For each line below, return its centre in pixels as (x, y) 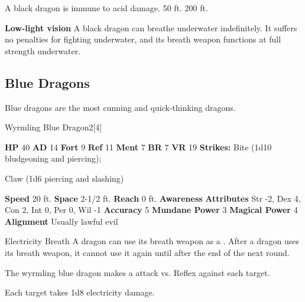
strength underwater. (43, 50)
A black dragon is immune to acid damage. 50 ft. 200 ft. (106, 8)
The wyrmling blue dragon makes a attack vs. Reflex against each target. (137, 272)
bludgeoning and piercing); (53, 158)
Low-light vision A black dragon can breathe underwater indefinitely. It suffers (151, 27)
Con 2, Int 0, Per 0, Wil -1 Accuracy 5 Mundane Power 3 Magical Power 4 (151, 210)
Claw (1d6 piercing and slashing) (64, 178)
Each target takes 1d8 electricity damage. (80, 292)
